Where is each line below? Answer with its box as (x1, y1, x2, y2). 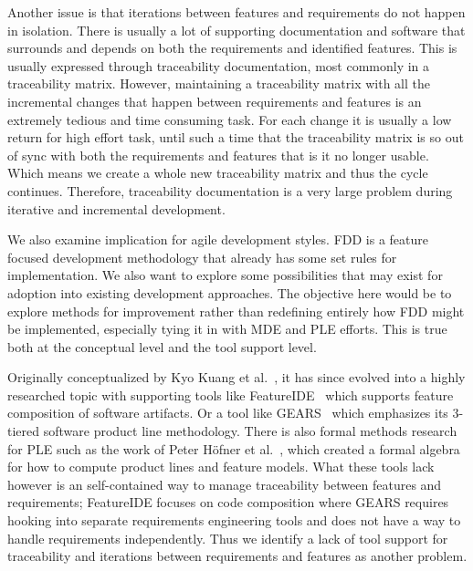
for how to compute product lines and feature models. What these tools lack (7, 457, 435, 476)
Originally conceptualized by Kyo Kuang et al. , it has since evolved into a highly (7, 368, 466, 387)
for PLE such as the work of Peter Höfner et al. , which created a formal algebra (7, 439, 460, 458)
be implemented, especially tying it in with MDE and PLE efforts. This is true (7, 319, 447, 338)
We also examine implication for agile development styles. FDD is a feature (7, 230, 429, 249)
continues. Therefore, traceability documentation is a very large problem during (7, 181, 453, 200)
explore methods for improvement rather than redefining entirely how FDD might (7, 301, 465, 320)
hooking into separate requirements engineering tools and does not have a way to (7, 511, 461, 530)
